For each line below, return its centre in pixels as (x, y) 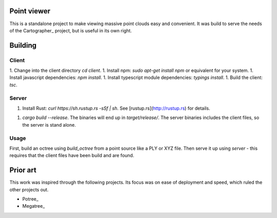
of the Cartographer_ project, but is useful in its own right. (71, 30)
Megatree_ (34, 206)
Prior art (23, 170)
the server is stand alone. (49, 125)
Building (23, 45)
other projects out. (29, 189)
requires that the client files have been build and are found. (72, 155)
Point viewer (30, 11)
